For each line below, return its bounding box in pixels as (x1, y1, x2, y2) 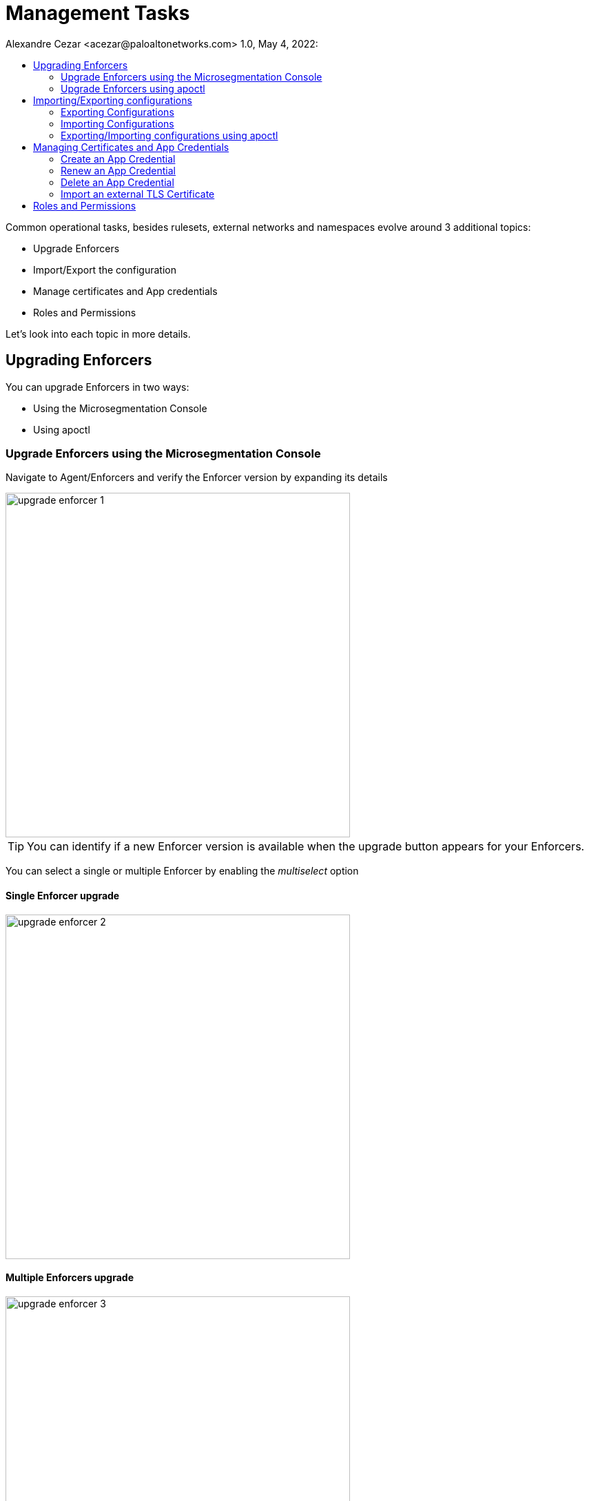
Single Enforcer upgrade (6, 889, 120, 901)
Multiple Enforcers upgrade (6, 1272, 134, 1284)
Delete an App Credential (61, 176, 174, 188)
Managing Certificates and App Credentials (33, 141, 229, 153)
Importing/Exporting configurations (33, 94, 192, 106)
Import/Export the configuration (33, 263, 176, 276)
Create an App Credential (61, 152, 176, 165)
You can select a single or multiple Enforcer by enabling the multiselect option (6, 865, 359, 877)
